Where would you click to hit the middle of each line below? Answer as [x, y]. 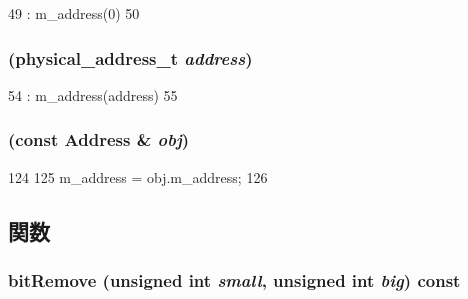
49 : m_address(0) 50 [74, 13]
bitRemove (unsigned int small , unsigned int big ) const [234, 279]
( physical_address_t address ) [130, 57]
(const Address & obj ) [99, 139]
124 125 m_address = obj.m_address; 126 [138, 176]
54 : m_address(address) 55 [93, 94]
